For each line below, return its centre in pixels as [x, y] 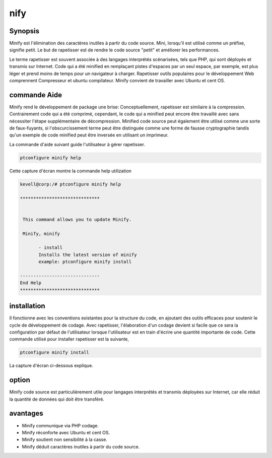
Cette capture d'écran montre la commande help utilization [71, 171]
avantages [26, 413]
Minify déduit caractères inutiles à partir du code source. [81, 446]
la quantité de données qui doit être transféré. [57, 399]
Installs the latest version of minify [88, 255]
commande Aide [36, 95]
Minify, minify [42, 234]
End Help [31, 283]
